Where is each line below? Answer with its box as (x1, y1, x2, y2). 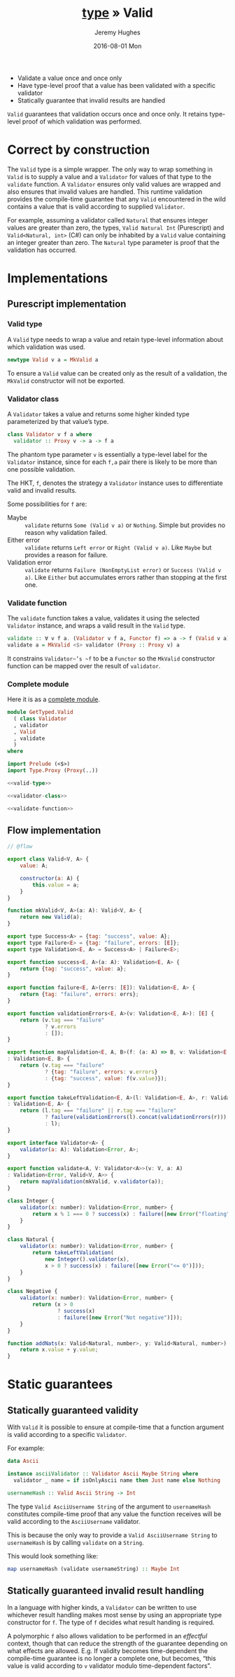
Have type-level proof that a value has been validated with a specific (17, 81, 215, 89)
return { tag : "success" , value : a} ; (20, 965, 127, 972)
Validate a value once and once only (17, 74, 122, 82)
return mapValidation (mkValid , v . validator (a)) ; (20, 1178, 164, 1186)
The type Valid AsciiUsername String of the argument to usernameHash (7, 1502, 211, 1511)
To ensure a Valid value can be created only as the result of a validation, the (7, 369, 227, 377)
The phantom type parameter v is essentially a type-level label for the (7, 450, 208, 458)
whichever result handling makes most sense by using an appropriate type (7, 1611, 222, 1619)
